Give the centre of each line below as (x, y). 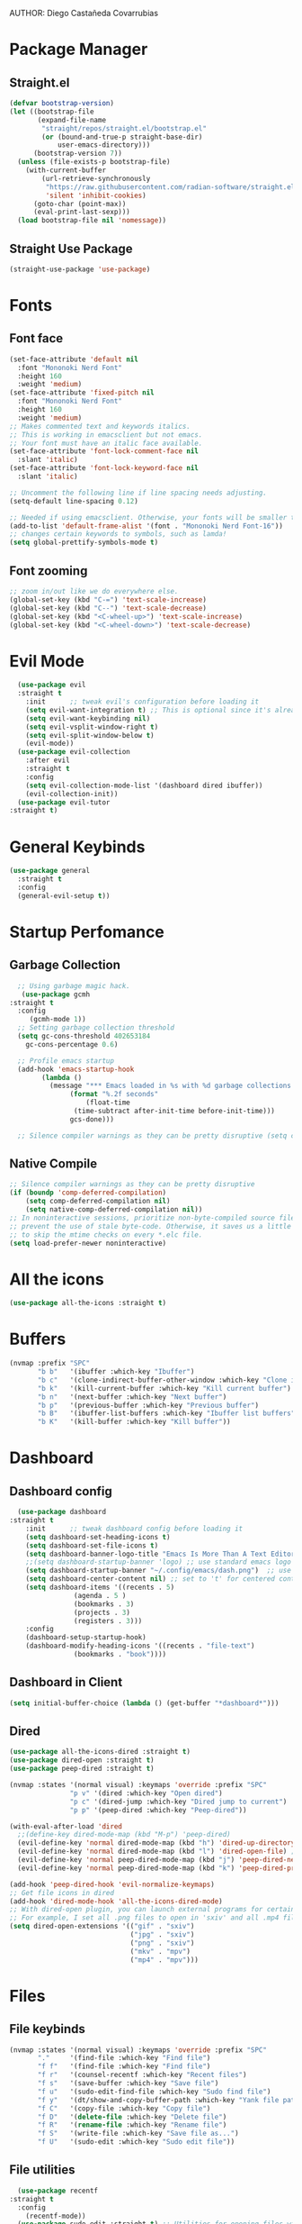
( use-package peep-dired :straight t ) (82, 1769)
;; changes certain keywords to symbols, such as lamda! (118, 534)
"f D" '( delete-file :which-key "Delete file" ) (132, 2117)
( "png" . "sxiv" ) (162, 1943)
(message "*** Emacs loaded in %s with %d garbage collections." (174, 1086)
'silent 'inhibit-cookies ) (96, 195)
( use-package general (50, 871)
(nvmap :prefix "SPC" (50, 1364)
